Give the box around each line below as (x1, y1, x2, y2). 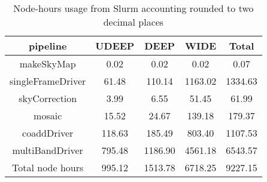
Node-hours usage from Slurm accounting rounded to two (13, 1, 254, 15)
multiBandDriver (12, 143, 83, 157)
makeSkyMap (19, 57, 76, 70)
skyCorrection (19, 91, 77, 105)
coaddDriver (22, 126, 74, 140)
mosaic (34, 109, 62, 122)
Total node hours (12, 161, 84, 174)
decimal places (103, 15, 164, 29)
